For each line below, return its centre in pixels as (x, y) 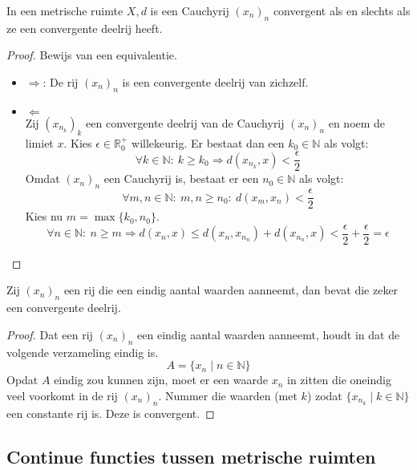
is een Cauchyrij (190, 10)
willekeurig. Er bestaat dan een (208, 142)
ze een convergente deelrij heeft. (85, 28)
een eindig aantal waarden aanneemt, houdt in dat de (269, 334)
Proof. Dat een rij (50, 334)
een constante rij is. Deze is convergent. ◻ (111, 413)
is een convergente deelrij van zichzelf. (215, 81)
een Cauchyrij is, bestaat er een (181, 178)
